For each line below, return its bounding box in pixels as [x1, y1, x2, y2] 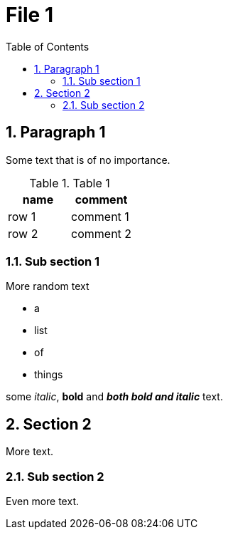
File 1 [6, 3, 53, 27]
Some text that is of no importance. [6, 153, 170, 166]
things [34, 368, 63, 381]
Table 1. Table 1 [29, 175, 110, 190]
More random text [6, 280, 89, 293]
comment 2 [71, 226, 132, 241]
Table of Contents [6, 40, 89, 53]
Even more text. [6, 494, 79, 507]
